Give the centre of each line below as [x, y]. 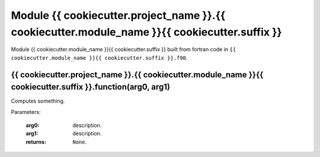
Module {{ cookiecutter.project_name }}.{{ [118, 15]
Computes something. [38, 101]
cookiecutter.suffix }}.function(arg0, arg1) [91, 87]
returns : [36, 142]
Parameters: [26, 112]
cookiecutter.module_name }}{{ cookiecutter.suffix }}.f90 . [99, 58]
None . [80, 142]
